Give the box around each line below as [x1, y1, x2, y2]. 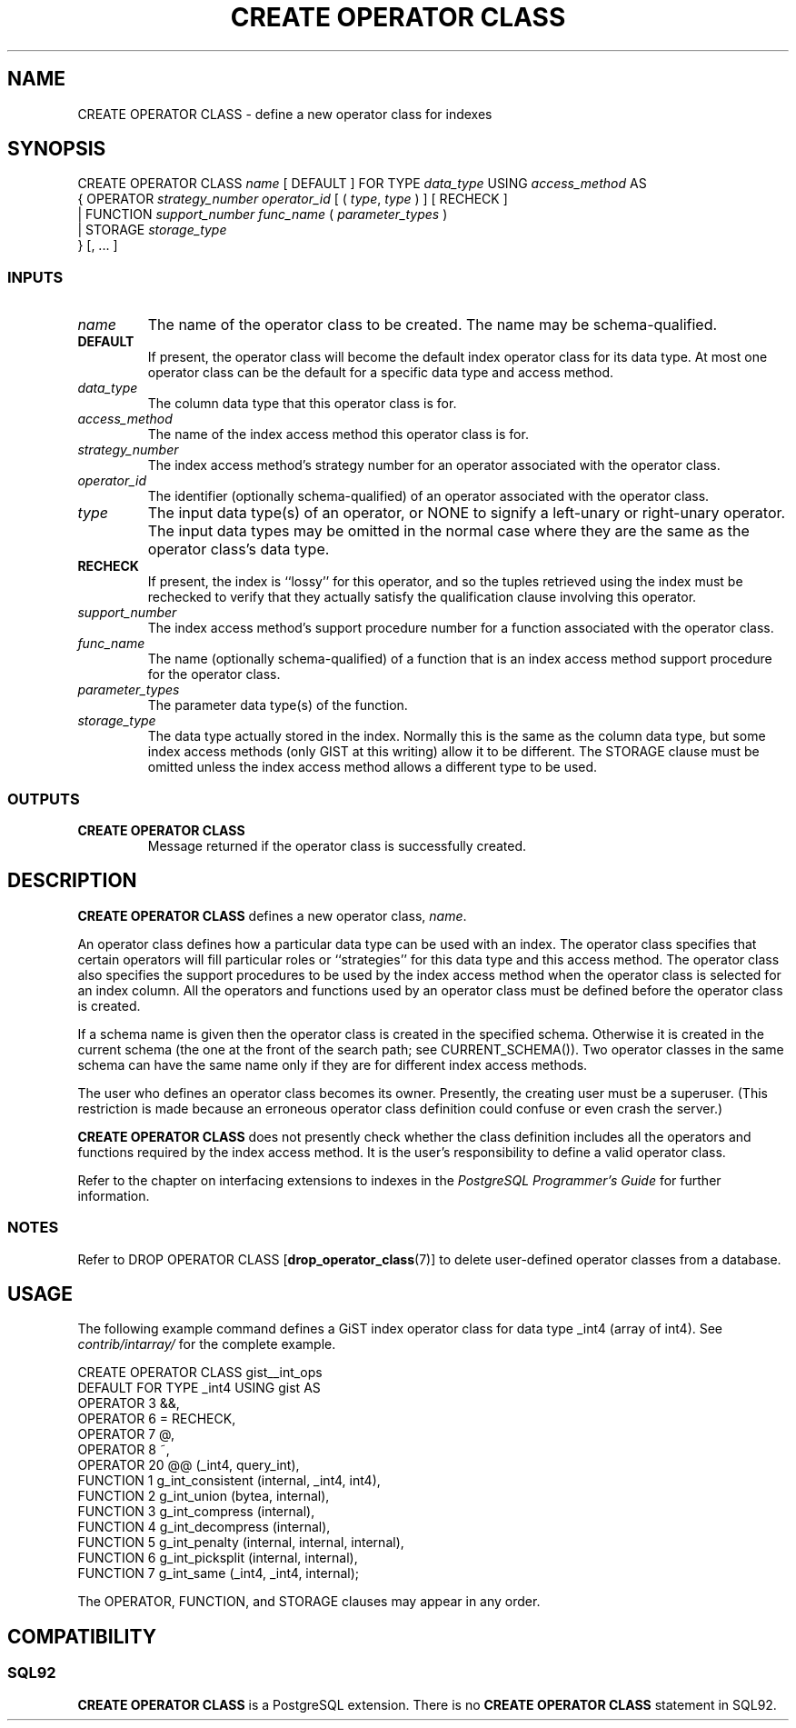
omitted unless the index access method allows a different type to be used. [147, 759, 598, 775]
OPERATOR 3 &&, [77, 1395, 180, 1412]
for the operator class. [147, 666, 281, 683]
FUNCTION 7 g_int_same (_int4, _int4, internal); [77, 1565, 359, 1582]
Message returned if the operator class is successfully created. [147, 837, 527, 854]
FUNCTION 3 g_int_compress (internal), [77, 1503, 315, 1520]
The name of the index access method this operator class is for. [147, 426, 529, 443]
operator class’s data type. [147, 540, 330, 559]
